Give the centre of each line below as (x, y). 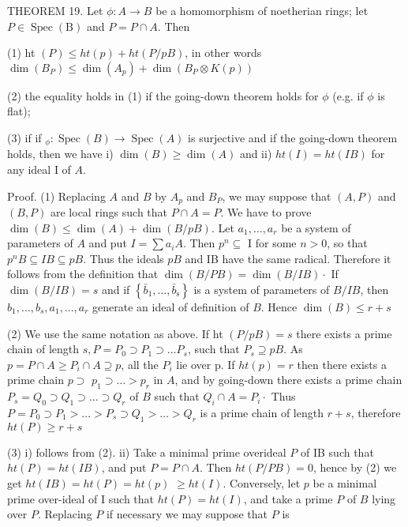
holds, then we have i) (60, 154)
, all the (140, 364)
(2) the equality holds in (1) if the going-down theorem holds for (163, 95)
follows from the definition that (83, 274)
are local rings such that (109, 212)
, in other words (223, 53)
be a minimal (345, 482)
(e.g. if (348, 95)
